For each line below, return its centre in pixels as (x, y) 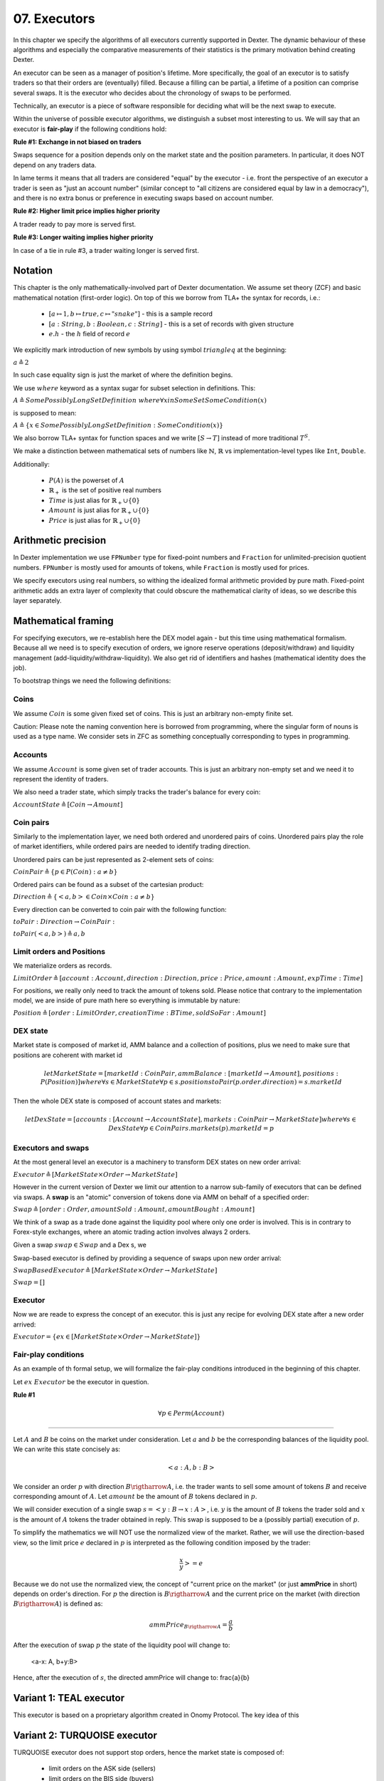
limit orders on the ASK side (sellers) (102, 1769)
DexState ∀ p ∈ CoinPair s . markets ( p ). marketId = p (191, 1128)
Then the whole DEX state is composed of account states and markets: (117, 1101)
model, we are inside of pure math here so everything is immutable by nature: (127, 1000)
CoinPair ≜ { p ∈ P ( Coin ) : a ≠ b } (65, 872)
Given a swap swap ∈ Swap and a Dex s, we (80, 1245)
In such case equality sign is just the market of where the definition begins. (123, 375)
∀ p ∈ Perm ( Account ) (191, 1413)
